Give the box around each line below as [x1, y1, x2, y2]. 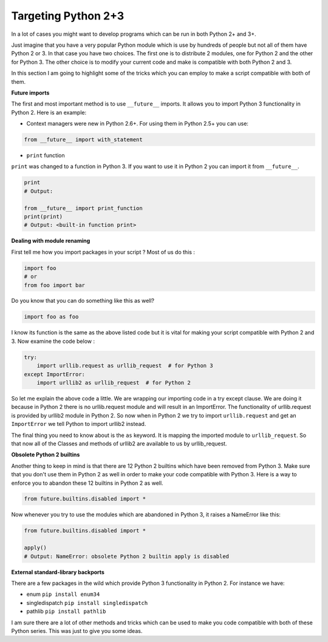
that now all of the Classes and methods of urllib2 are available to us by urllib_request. [11, 440, 227, 447]
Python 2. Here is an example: [11, 109, 87, 116]
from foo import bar [24, 282, 85, 288]
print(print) [24, 213, 63, 220]
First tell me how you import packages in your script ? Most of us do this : [11, 248, 196, 255]
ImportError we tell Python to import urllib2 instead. [11, 421, 146, 428]
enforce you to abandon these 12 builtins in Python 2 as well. [11, 479, 163, 487]
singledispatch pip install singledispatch [26, 599, 148, 606]
